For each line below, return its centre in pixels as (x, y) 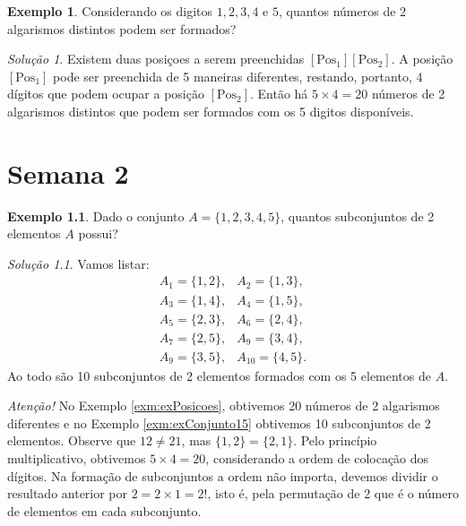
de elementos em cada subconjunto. (104, 510)
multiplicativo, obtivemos (77, 458)
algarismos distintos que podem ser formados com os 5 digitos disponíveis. (211, 111)
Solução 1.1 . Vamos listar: (78, 263)
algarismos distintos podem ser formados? (122, 28)
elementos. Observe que (72, 440)
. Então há (279, 94)
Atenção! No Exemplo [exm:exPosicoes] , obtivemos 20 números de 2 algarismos (224, 405)
